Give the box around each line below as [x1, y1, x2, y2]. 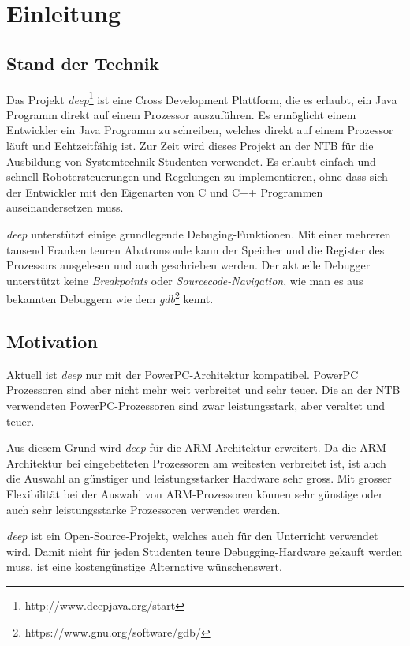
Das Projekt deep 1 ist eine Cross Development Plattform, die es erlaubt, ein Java [6, 88, 397, 107]
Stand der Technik [6, 51, 160, 75]
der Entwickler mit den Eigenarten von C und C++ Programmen [6, 183, 323, 200]
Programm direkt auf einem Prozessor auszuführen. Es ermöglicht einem [6, 106, 356, 122]
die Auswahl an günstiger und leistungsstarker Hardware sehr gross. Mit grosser [6, 470, 392, 486]
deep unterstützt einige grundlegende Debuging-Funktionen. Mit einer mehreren [6, 225, 391, 242]
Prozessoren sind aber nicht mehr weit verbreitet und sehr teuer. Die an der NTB [6, 381, 401, 398]
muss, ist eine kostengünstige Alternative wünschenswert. [6, 558, 282, 575]
